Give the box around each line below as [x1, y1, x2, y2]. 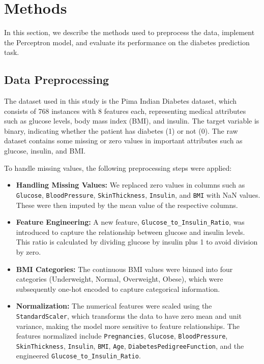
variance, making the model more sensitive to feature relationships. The [16, 320, 240, 331]
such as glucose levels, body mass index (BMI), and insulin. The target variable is [4, 115, 259, 126]
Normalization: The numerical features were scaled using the [16, 300, 212, 311]
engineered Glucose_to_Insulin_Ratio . [16, 350, 141, 361]
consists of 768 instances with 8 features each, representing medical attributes [4, 105, 246, 116]
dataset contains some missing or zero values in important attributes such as [4, 135, 243, 146]
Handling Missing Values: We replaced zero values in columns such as [16, 179, 245, 190]
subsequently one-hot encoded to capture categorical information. [16, 283, 220, 294]
